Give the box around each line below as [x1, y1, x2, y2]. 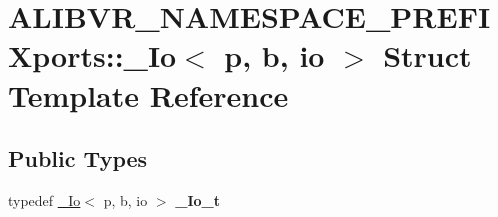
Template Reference [8, 74, 289, 115]
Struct [383, 35, 472, 76]
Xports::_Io [8, 35, 177, 76]
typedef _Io [8, 189, 81, 210]
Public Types [8, 143, 148, 174]
